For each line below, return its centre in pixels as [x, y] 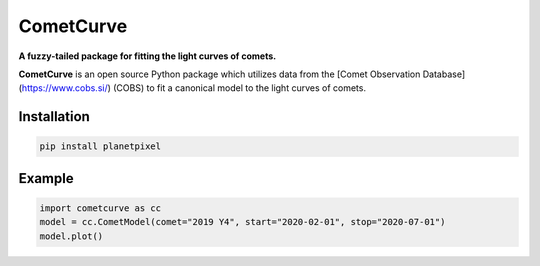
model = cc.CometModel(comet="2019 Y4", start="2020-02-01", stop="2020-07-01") [242, 222]
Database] [444, 74]
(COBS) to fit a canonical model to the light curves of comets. [240, 88]
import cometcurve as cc [100, 208]
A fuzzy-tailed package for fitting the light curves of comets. [147, 56]
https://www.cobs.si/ [65, 88]
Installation [54, 116]
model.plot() [71, 236]
